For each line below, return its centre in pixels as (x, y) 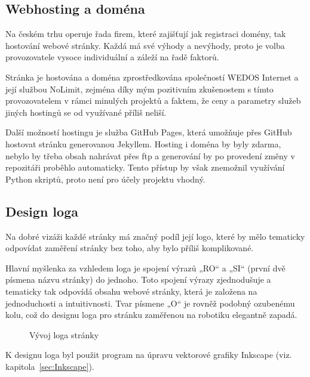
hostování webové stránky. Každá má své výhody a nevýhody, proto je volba (145, 45)
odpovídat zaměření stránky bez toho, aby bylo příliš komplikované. (130, 248)
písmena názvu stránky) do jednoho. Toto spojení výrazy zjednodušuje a (138, 279)
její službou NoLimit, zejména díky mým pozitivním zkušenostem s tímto (139, 89)
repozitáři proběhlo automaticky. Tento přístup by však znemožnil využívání (145, 167)
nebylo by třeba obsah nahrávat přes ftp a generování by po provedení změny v (150, 155)
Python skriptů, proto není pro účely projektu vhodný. (105, 179)
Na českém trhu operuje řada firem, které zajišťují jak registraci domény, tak (146, 34)
